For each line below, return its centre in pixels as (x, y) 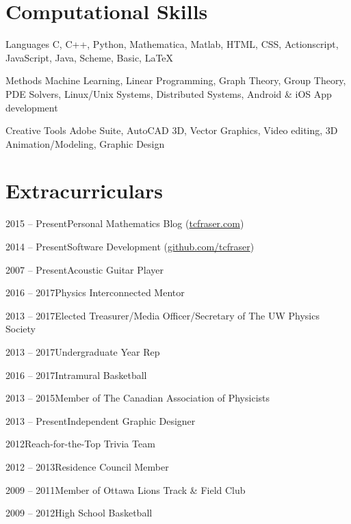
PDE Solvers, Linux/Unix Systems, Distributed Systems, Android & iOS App (169, 93)
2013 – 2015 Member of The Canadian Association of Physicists (138, 398)
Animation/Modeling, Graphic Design (85, 143)
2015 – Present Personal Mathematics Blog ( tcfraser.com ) (125, 223)
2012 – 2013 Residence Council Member (87, 466)
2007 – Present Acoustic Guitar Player (84, 269)
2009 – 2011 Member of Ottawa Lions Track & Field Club (126, 489)
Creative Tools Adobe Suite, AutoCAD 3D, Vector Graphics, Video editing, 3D (172, 130)
